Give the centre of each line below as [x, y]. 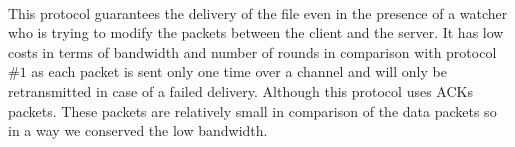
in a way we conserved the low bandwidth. [138, 130]
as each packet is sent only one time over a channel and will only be [239, 71]
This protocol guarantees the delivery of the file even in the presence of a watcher [258, 12]
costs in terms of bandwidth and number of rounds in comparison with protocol [252, 51]
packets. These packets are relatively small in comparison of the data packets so [252, 110]
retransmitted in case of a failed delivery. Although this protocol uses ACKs [240, 90]
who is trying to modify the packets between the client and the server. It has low [256, 32]
